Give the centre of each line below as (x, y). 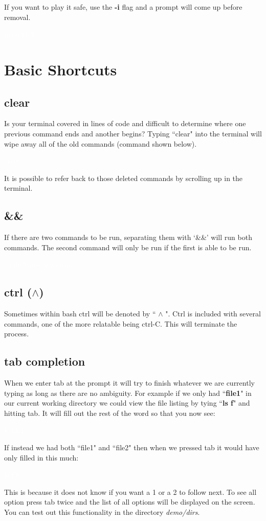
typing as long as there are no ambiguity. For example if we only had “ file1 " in (128, 393)
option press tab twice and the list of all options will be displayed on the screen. (130, 502)
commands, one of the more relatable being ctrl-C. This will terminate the (121, 323)
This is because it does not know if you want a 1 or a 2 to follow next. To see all (130, 492)
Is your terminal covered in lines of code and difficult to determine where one (125, 123)
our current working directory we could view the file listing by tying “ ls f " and (127, 403)
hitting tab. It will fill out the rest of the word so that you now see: (110, 413)
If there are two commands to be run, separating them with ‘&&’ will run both (128, 237)
